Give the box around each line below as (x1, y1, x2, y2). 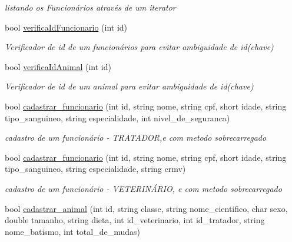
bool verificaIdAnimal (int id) (5, 60, 111, 72)
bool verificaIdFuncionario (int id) (5, 21, 128, 33)
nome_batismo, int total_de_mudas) (5, 225, 140, 237)
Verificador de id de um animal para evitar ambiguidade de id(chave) (5, 80, 254, 92)
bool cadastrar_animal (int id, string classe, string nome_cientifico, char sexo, (5, 202, 288, 214)
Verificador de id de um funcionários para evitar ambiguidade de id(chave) (5, 41, 274, 53)
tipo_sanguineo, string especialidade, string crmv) (5, 163, 186, 175)
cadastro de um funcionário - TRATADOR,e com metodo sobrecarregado (5, 131, 267, 144)
